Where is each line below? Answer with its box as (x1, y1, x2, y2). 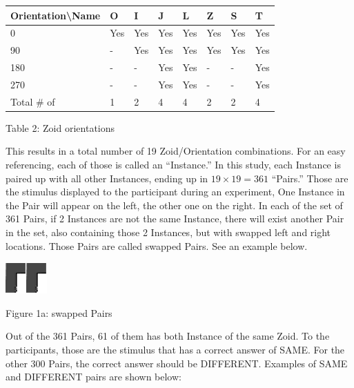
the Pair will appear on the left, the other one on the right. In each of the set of (6, 197, 343, 212)
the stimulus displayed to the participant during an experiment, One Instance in (6, 184, 345, 199)
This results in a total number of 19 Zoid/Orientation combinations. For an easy (6, 144, 346, 158)
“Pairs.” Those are (271, 171, 348, 185)
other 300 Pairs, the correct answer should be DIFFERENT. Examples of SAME (6, 356, 348, 370)
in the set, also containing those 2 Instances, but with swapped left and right (6, 224, 331, 239)
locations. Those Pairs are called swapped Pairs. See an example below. (6, 238, 308, 253)
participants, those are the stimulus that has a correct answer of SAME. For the (6, 342, 345, 357)
